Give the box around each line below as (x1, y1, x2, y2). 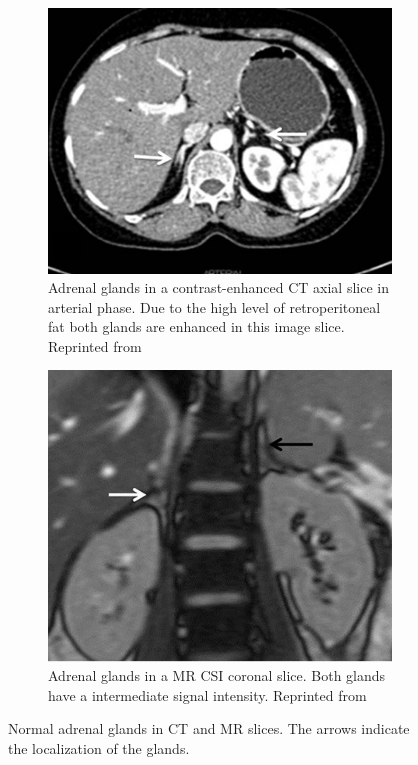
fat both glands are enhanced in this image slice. (48, 316, 345, 337)
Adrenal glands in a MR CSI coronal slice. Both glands (48, 665, 386, 686)
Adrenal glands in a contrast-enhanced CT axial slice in (48, 277, 389, 298)
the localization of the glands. (8, 737, 190, 758)
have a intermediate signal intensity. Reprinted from (48, 684, 367, 705)
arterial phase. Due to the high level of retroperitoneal (48, 296, 381, 317)
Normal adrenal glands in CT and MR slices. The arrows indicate (8, 718, 410, 739)
